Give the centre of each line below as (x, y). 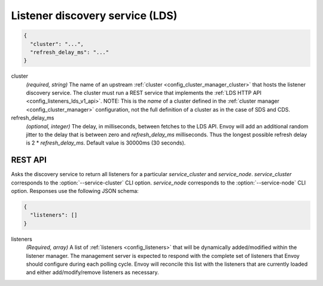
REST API (29, 160)
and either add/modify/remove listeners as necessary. (92, 272)
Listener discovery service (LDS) (94, 16)
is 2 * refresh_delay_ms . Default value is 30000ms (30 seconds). (106, 143)
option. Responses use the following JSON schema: (75, 191)
